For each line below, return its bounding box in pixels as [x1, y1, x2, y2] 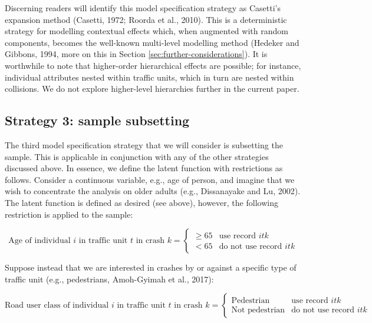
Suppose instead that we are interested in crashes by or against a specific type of [5, 261, 297, 274]
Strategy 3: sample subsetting [5, 111, 190, 129]
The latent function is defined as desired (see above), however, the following [5, 196, 278, 208]
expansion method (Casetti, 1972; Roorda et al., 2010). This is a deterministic [5, 13, 287, 25]
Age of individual [8, 237, 71, 245]
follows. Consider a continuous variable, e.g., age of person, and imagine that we [5, 173, 295, 185]
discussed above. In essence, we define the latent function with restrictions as [5, 162, 283, 174]
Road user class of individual [5, 301, 109, 310]
